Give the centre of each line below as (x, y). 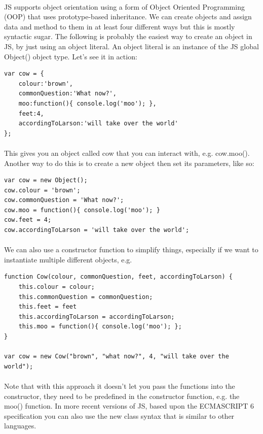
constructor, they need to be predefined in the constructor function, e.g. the (122, 396)
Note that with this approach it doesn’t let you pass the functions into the (120, 386)
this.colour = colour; (57, 287)
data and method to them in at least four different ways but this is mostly (120, 26)
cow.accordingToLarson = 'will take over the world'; (97, 230)
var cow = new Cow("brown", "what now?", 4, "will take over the (117, 357)
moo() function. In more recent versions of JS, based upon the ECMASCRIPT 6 (129, 406)
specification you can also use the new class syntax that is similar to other (119, 415)
